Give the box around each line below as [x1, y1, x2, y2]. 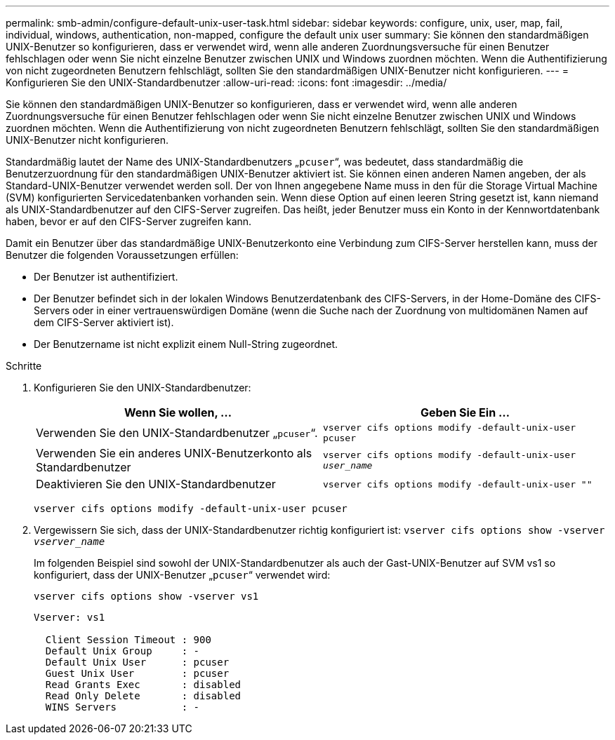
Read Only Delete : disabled [45, 690, 242, 701]
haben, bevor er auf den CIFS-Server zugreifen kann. [6, 215, 252, 227]
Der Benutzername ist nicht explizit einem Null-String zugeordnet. [34, 338, 338, 350]
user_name [323, 460, 373, 471]
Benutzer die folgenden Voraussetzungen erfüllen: [6, 249, 239, 261]
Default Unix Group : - [45, 645, 200, 657]
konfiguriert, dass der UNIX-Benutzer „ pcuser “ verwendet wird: [34, 569, 331, 581]
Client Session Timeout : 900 [45, 634, 211, 645]
